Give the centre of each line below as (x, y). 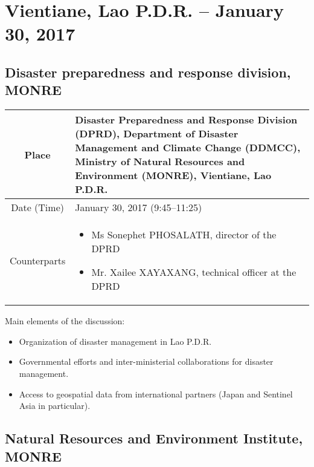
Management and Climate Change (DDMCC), (188, 148)
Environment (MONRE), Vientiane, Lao (173, 175)
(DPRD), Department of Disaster (157, 134)
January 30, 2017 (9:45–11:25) (139, 207)
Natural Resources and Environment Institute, (154, 438)
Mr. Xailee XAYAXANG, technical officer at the (194, 272)
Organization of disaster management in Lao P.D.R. (115, 341)
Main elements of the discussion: (65, 321)
